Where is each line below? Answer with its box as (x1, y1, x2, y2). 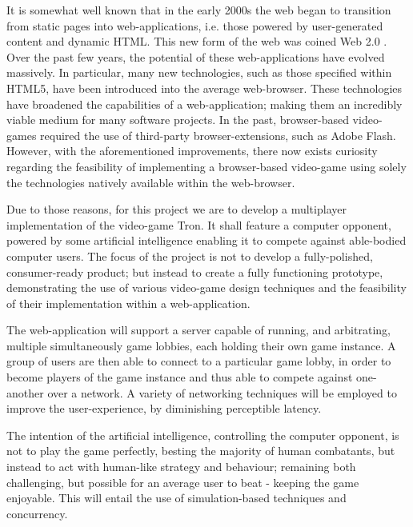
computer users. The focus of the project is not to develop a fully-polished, (6, 247, 373, 264)
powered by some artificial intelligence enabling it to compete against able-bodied (6, 232, 407, 249)
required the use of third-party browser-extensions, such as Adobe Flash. (40, 126, 396, 143)
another (6, 384, 44, 401)
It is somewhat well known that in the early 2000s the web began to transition (6, 2, 391, 18)
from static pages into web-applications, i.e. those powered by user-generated (6, 17, 383, 34)
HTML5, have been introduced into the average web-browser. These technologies (6, 79, 403, 96)
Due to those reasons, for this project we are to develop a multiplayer (6, 201, 347, 218)
